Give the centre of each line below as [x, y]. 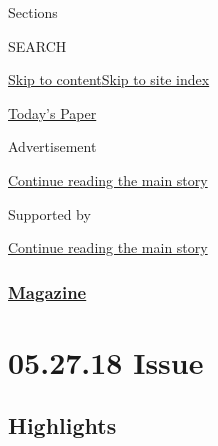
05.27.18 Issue [106, 361]
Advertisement [52, 146]
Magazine [47, 291]
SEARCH [37, 45]
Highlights [62, 425]
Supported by [49, 213]
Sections [33, 12]
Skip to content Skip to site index [109, 79]
